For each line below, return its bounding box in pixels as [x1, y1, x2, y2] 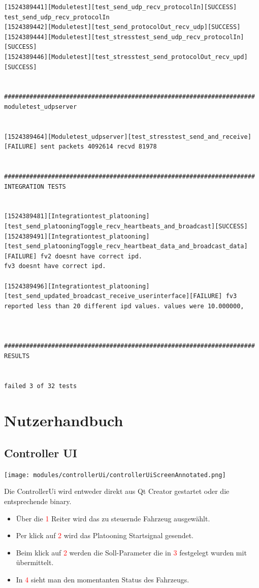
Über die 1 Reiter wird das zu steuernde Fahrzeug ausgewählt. [16, 513, 210, 523]
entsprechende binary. [4, 495, 72, 506]
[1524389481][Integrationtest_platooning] [4, 213, 150, 220]
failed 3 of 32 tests [4, 382, 77, 390]
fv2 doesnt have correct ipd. [40, 252, 143, 260]
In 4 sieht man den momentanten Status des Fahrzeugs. [16, 574, 189, 584]
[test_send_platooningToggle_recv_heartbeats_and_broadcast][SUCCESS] [4, 223, 248, 230]
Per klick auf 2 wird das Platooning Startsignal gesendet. [16, 530, 194, 541]
